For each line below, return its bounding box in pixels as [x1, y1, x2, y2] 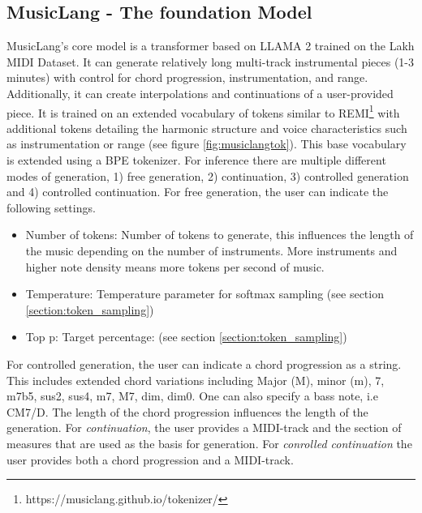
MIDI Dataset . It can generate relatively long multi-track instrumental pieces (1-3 [6, 53, 415, 70]
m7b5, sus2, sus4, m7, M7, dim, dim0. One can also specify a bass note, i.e [6, 387, 378, 404]
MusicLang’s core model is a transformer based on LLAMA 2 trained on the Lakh [6, 37, 415, 54]
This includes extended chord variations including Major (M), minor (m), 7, [6, 371, 385, 388]
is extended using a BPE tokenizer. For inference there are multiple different [6, 152, 386, 169]
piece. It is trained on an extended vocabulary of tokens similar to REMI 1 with [6, 101, 400, 121]
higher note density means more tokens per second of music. [25, 258, 325, 275]
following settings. [6, 199, 96, 216]
